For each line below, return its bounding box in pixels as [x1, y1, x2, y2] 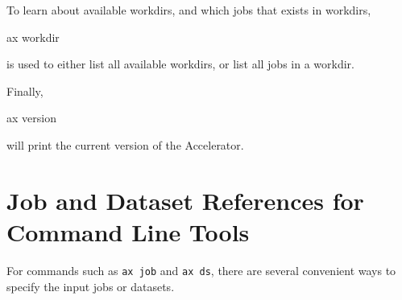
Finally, [6, 82, 44, 99]
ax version [6, 109, 56, 126]
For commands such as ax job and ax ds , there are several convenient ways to [6, 261, 396, 278]
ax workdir [6, 28, 60, 45]
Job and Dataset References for [6, 183, 364, 216]
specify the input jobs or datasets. [6, 277, 175, 294]
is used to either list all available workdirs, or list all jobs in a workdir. [6, 55, 354, 72]
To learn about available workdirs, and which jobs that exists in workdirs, [6, 2, 371, 18]
